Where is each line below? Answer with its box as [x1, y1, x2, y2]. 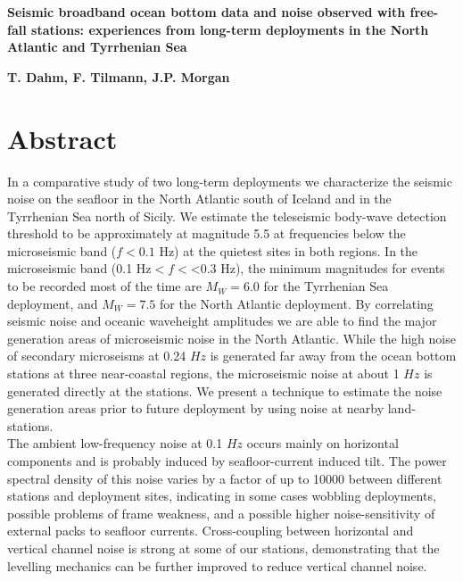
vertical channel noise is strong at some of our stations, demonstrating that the [7, 538, 440, 557]
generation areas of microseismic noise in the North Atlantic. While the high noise [7, 328, 456, 347]
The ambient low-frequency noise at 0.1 [7, 434, 223, 452]
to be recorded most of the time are [7, 277, 202, 295]
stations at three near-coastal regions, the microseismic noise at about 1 [7, 364, 400, 383]
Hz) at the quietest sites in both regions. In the [159, 241, 418, 260]
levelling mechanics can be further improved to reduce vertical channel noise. [7, 556, 427, 575]
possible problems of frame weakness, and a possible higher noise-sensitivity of [7, 503, 435, 522]
